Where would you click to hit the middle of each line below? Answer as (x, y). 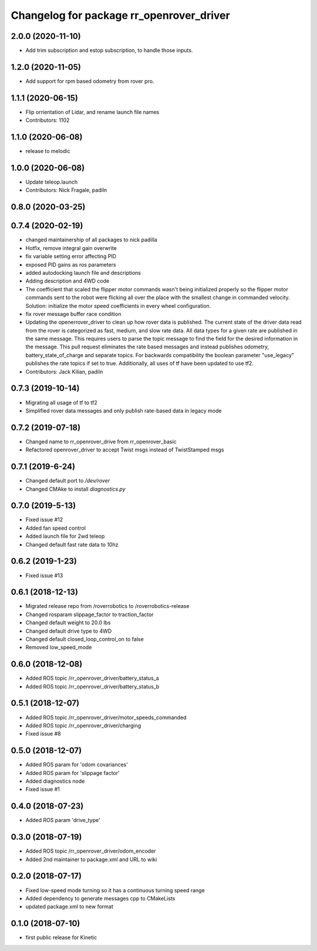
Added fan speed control (56, 528)
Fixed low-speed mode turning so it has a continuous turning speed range (115, 890)
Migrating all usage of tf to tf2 (61, 403)
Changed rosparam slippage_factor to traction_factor (90, 614)
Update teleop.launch (52, 182)
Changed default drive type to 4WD (69, 631)
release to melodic (48, 151)
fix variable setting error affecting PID (71, 257)
